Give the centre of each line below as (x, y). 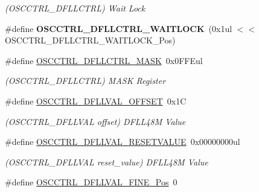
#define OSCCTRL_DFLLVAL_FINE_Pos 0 (91, 182)
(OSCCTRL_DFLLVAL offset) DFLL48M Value (95, 121)
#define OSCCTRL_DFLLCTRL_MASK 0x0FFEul (104, 60)
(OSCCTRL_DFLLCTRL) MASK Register (85, 81)
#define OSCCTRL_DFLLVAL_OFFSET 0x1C (96, 101)
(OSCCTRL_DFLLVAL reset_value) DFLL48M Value (107, 162)
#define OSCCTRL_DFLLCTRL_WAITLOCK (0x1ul (119, 28)
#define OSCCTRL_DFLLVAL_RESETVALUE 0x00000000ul (123, 142)
